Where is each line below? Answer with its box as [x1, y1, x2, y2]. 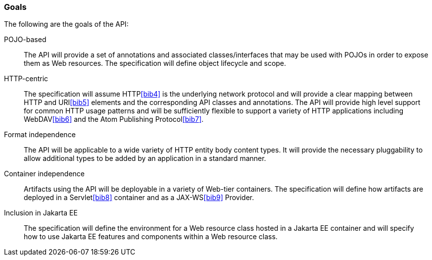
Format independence [4, 130, 76, 139]
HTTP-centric [4, 74, 48, 83]
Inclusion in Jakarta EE [4, 208, 78, 217]
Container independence [4, 169, 85, 178]
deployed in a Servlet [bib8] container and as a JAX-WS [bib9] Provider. [24, 193, 254, 202]
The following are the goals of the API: [4, 20, 129, 29]
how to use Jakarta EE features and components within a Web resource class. [24, 232, 278, 241]
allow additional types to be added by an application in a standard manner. [24, 154, 266, 163]
